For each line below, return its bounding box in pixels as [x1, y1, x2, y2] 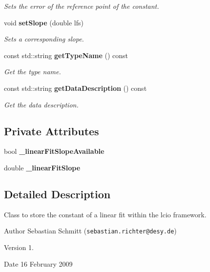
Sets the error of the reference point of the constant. [4, 1, 159, 11]
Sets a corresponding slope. [4, 34, 84, 44]
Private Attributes [4, 123, 99, 138]
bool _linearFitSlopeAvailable [4, 146, 105, 156]
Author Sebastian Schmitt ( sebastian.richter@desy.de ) [4, 226, 177, 236]
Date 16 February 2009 [4, 258, 73, 269]
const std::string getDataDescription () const [4, 83, 147, 93]
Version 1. [4, 242, 34, 252]
